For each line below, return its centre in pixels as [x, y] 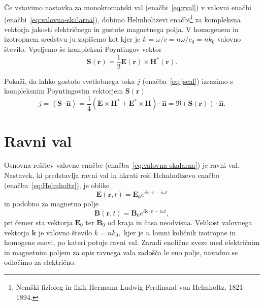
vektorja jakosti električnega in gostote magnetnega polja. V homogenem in [121, 29]
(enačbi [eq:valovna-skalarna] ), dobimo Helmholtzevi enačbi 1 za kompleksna [122, 18]
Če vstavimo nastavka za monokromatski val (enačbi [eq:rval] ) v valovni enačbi [128, 7]
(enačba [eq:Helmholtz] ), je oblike [57, 185]
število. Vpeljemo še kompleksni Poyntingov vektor [83, 49]
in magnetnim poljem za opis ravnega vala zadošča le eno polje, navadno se [121, 252]
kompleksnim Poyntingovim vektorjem [64, 91]
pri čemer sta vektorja [38, 222]
